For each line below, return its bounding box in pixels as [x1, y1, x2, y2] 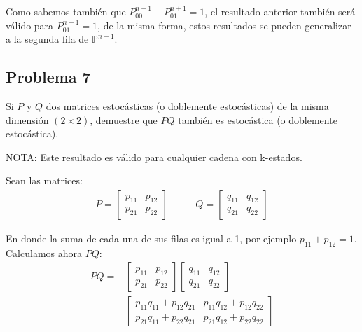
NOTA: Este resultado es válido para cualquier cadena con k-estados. [6, 149, 302, 164]
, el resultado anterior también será [204, 4, 356, 18]
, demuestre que [90, 112, 158, 127]
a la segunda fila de [6, 32, 89, 46]
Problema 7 [6, 66, 91, 88]
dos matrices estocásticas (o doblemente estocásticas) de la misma [46, 98, 329, 113]
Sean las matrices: [6, 173, 83, 188]
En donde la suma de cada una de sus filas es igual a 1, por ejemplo [6, 230, 297, 245]
